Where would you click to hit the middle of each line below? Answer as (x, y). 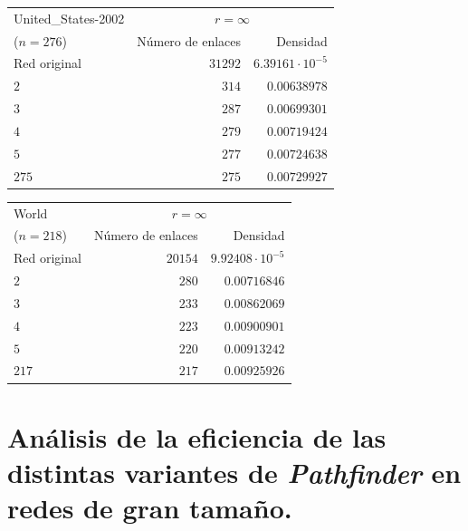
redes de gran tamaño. (150, 508)
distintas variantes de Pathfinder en (234, 472)
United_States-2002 (69, 18)
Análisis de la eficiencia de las (197, 436)
